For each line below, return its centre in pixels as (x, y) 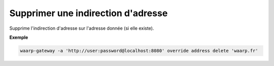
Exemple (19, 37)
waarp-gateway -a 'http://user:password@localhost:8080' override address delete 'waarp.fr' (139, 51)
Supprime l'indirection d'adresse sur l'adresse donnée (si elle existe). (82, 28)
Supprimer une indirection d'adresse (89, 13)
